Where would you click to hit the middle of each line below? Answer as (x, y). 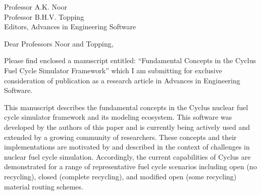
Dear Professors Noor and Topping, (59, 43)
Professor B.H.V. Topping (44, 16)
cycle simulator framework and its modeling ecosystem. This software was (118, 117)
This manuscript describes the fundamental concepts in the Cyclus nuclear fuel (126, 107)
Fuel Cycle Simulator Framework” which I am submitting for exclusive (113, 70)
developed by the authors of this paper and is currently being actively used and (127, 127)
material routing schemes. (44, 186)
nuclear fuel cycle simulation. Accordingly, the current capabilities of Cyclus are (127, 156)
